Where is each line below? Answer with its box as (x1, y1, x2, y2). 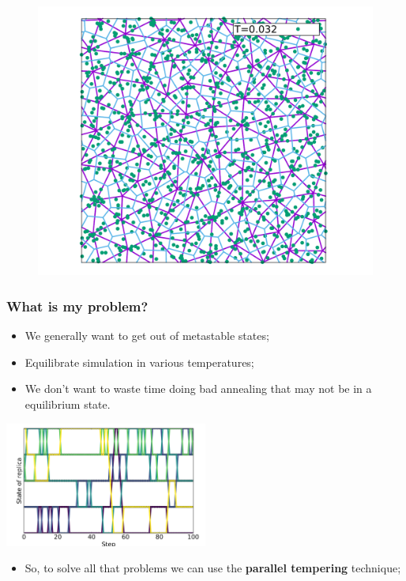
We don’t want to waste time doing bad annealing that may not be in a (24, 380, 372, 397)
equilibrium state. (24, 395, 111, 412)
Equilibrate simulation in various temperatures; (24, 353, 254, 370)
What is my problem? (6, 296, 148, 315)
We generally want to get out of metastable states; (24, 327, 269, 344)
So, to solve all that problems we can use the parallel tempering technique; (24, 560, 401, 576)
